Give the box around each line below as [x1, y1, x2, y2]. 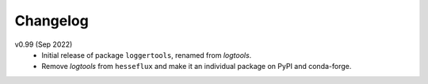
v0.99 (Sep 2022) [14, 40, 73, 49]
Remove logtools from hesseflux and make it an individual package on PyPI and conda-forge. [41, 62, 352, 71]
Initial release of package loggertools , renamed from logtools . [41, 50, 252, 59]
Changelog [14, 12, 89, 29]
